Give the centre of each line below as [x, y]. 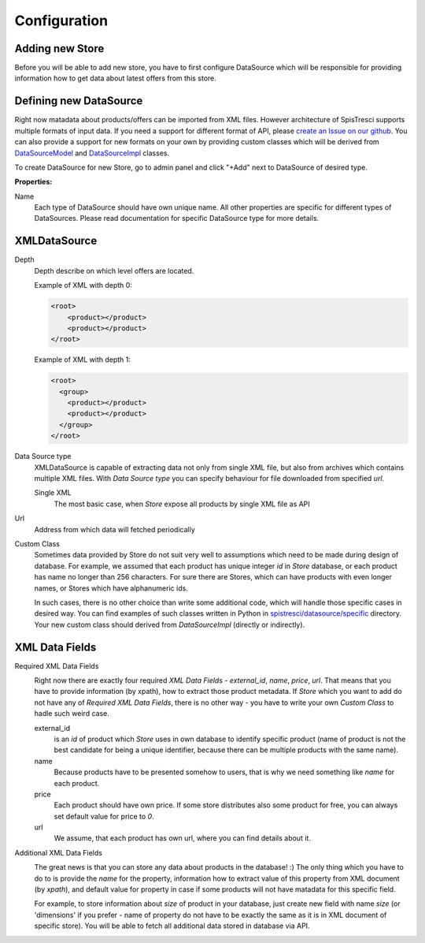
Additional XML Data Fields [58, 852]
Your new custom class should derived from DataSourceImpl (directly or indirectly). [170, 624]
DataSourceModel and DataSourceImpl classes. [92, 153]
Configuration [61, 20]
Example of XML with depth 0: [83, 285]
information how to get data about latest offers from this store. [115, 78]
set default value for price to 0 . [104, 816]
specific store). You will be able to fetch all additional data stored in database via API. [172, 926]
